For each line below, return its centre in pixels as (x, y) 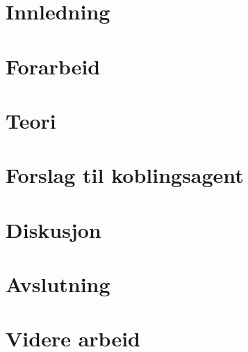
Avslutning (58, 284)
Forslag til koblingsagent (125, 175)
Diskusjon (53, 229)
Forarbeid (53, 66)
